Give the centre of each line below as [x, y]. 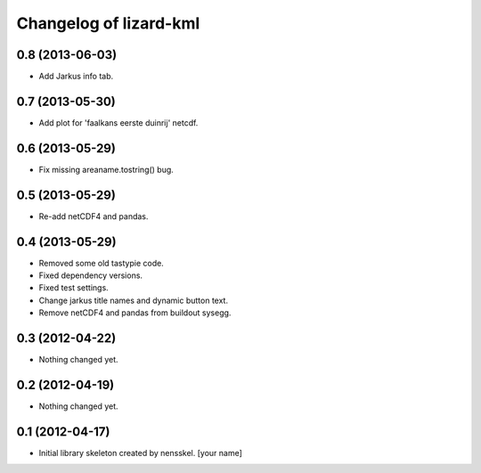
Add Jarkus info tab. [76, 77]
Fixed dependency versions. [90, 275]
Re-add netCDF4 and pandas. [94, 216]
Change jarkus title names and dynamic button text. [134, 300]
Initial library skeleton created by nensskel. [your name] [140, 453]
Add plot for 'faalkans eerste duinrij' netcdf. [118, 122]
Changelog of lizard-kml [108, 23]
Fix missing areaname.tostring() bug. [106, 169]
